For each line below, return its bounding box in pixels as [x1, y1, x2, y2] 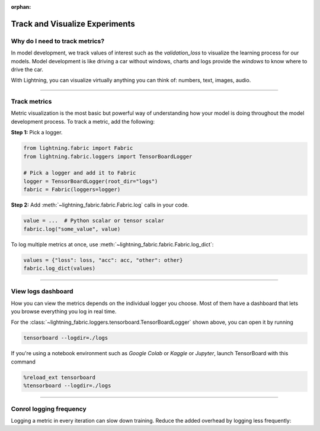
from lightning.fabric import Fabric [23, 145, 133, 152]
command [11, 358, 36, 365]
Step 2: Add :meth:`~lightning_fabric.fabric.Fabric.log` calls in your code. [11, 201, 189, 208]
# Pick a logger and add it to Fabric [23, 169, 136, 176]
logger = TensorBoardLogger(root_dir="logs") [23, 178, 158, 185]
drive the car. [11, 66, 44, 73]
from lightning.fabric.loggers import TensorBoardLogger [23, 153, 193, 160]
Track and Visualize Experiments [11, 18, 136, 29]
